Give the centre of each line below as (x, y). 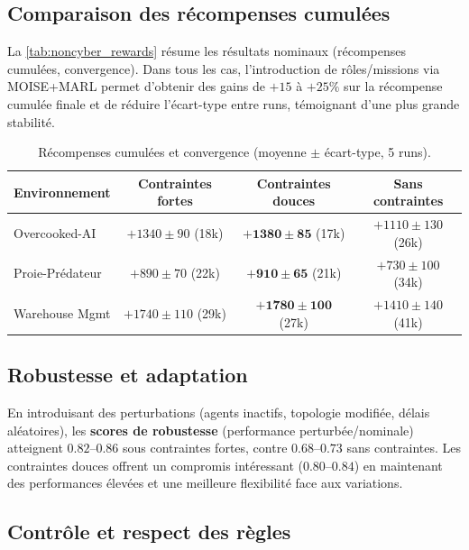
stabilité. (31, 121)
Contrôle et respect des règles (149, 532)
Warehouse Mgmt (62, 312)
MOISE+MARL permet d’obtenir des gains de (136, 86)
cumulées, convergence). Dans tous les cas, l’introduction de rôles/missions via (224, 68)
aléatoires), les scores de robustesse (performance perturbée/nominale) (211, 430)
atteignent (35, 448)
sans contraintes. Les (404, 448)
